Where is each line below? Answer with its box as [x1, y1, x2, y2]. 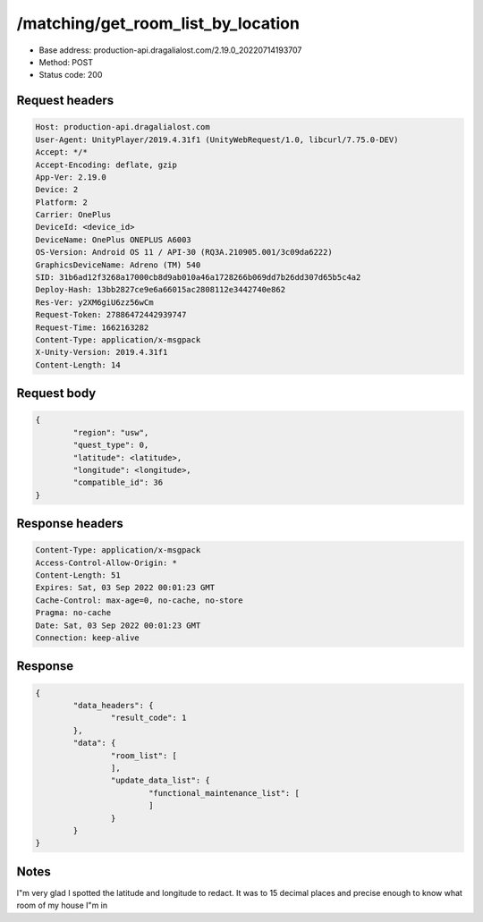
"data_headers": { [72, 700, 154, 710]
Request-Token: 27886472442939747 [35, 309, 187, 320]
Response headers [16, 516, 124, 531]
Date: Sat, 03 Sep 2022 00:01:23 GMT [35, 620, 201, 630]
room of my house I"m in [16, 900, 107, 911]
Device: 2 [35, 184, 79, 195]
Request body [16, 385, 97, 402]
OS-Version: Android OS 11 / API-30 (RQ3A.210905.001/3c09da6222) [35, 247, 333, 258]
